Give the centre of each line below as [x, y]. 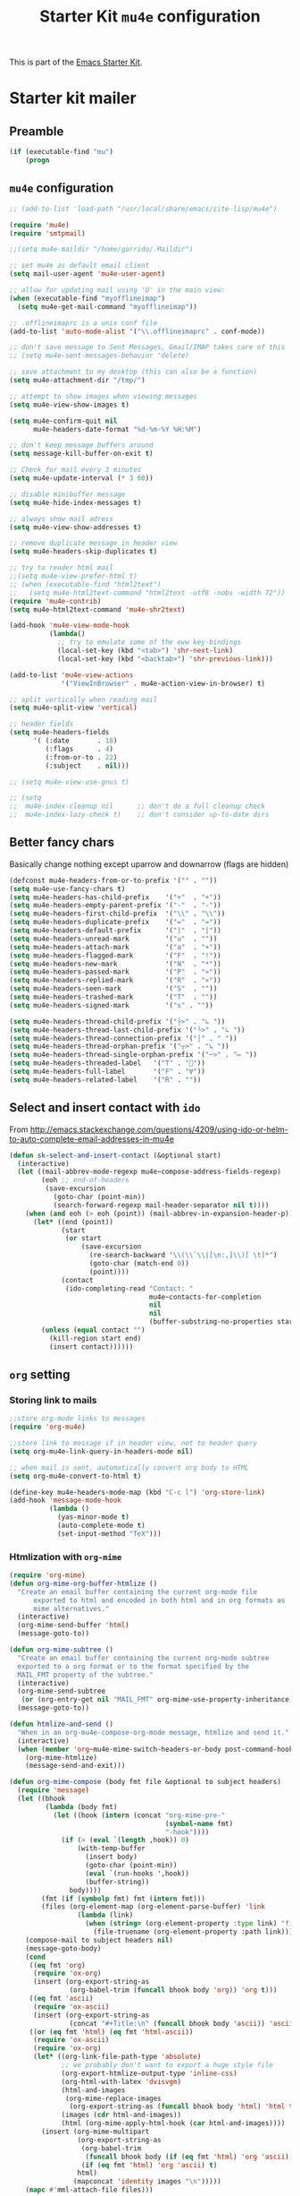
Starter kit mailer [73, 98]
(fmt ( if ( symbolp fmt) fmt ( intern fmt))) [123, 1899]
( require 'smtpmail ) [48, 233]
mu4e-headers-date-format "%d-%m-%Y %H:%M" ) [117, 429]
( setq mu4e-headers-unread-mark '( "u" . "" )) [113, 939]
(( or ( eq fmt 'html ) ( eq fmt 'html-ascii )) [111, 2032]
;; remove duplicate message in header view [93, 544]
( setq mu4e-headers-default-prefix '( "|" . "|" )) [115, 931]
